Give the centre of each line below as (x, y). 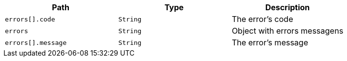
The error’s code (262, 19)
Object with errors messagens (287, 31)
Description (287, 7)
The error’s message (270, 42)
